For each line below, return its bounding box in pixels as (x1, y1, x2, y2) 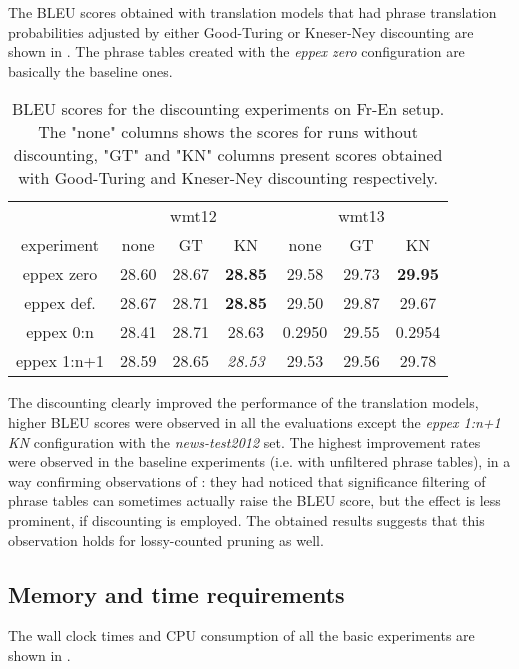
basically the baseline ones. (8, 60, 173, 81)
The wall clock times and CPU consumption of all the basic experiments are (8, 625, 475, 646)
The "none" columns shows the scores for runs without (38, 120, 418, 144)
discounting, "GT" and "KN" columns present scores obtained (13, 143, 443, 167)
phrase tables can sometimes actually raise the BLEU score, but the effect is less (8, 490, 501, 511)
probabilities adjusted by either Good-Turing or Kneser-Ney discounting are (8, 21, 474, 42)
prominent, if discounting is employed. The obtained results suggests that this (8, 509, 485, 530)
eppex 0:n (26, 320, 94, 344)
